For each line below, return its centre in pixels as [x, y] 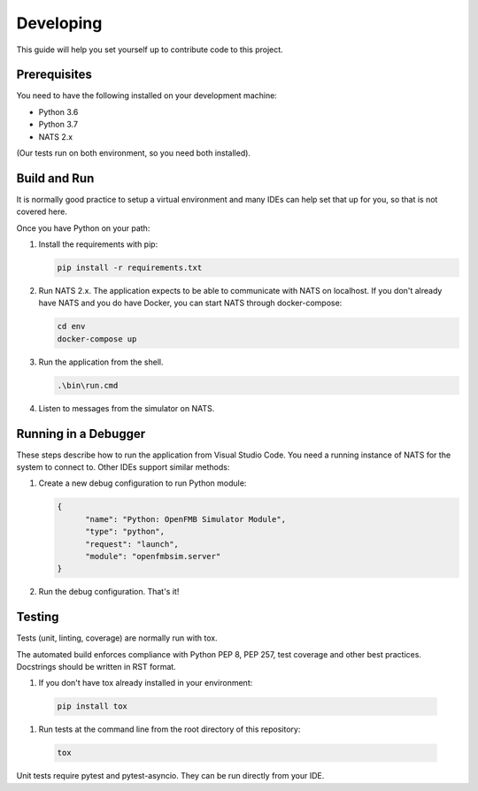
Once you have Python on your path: [83, 228]
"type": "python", [125, 532]
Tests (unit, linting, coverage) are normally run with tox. [117, 638]
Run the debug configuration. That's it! [109, 592]
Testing [38, 617]
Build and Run [55, 178]
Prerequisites [54, 75]
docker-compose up [97, 339]
